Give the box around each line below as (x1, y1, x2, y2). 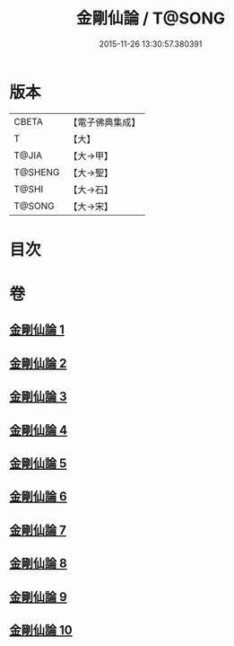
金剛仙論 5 (9, 456, 67, 472)
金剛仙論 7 (9, 522, 67, 537)
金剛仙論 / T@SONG (75, 8, 226, 29)
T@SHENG (13, 165, 60, 178)
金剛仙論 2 (9, 356, 67, 371)
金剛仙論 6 (9, 489, 67, 504)
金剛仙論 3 (9, 389, 67, 404)
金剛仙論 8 (9, 556, 67, 571)
